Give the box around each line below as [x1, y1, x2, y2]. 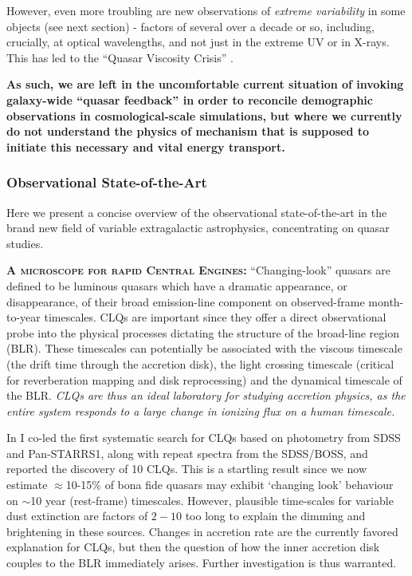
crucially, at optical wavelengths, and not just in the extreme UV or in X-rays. [6, 34, 390, 50]
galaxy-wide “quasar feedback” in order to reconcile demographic [6, 91, 373, 108]
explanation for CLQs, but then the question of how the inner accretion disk [6, 539, 380, 555]
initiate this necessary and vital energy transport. [6, 138, 285, 155]
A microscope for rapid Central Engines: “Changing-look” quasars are [6, 262, 390, 278]
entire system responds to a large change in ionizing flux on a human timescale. [6, 402, 395, 419]
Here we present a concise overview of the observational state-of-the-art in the [6, 203, 387, 220]
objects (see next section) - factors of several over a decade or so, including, [6, 18, 375, 34]
